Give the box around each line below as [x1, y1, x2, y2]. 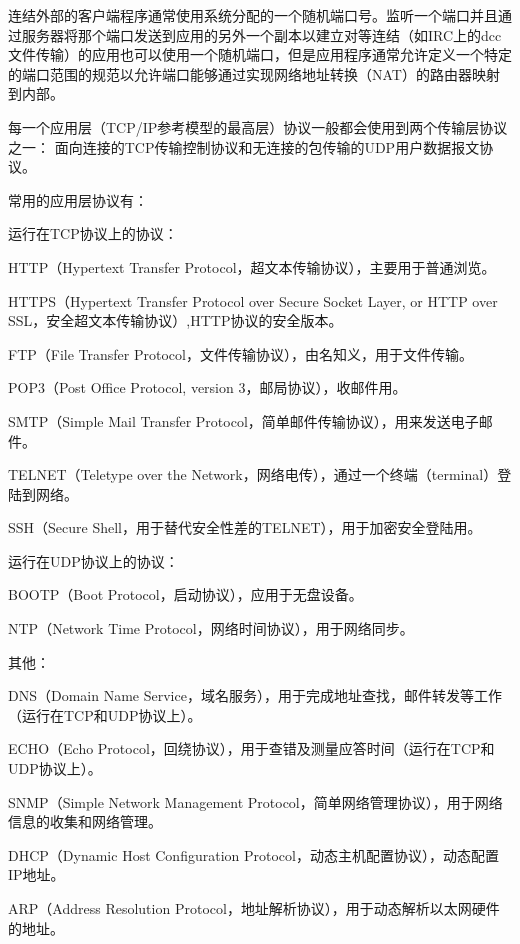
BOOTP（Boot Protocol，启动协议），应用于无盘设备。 [8, 584, 363, 605]
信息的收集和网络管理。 [8, 811, 162, 832]
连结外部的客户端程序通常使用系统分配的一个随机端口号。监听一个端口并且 [8, 5, 498, 25]
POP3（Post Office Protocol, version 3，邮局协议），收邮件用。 [8, 377, 407, 398]
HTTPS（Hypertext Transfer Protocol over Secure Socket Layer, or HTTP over [8, 290, 498, 311]
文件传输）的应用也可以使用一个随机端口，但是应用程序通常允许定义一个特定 [8, 44, 512, 65]
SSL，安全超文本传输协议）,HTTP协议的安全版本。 [8, 310, 343, 331]
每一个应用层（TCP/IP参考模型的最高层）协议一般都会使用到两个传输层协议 [8, 116, 508, 137]
